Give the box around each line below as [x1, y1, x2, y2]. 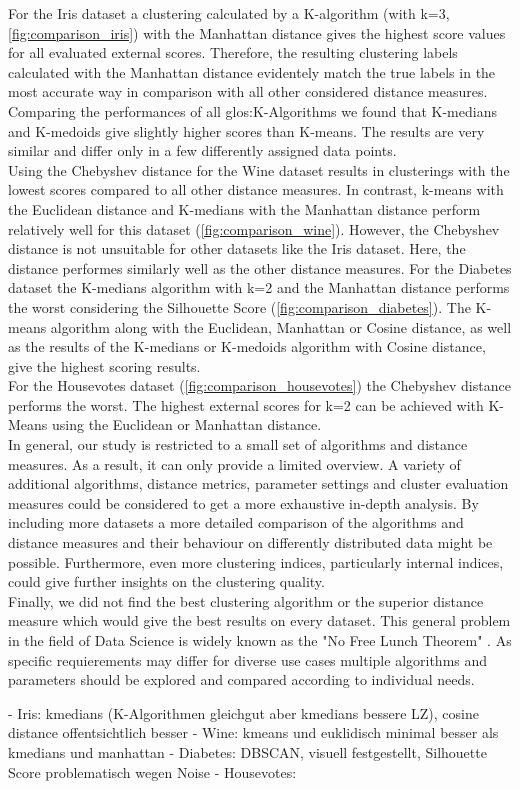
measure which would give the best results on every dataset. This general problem [8, 610, 511, 631]
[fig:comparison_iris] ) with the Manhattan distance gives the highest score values [8, 22, 506, 43]
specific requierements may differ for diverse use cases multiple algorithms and [8, 649, 488, 670]
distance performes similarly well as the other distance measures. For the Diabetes [8, 257, 512, 278]
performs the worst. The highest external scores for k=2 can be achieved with [8, 394, 484, 415]
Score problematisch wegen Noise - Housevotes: [8, 761, 297, 782]
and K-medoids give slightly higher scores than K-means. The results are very [8, 120, 485, 141]
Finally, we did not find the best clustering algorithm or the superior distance [8, 590, 484, 611]
